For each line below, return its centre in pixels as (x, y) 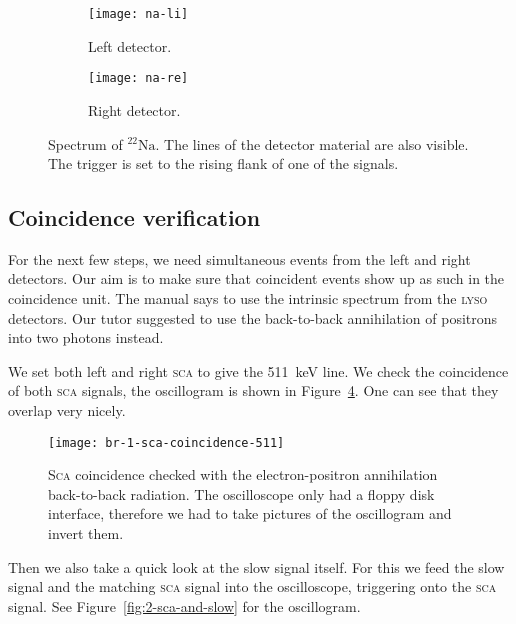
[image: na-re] (138, 78)
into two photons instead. (86, 337)
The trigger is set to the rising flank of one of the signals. (223, 163)
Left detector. (130, 45)
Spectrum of (85, 143)
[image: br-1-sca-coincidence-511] (166, 442)
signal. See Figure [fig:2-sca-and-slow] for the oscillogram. (184, 605)
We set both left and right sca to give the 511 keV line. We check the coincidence (258, 370)
